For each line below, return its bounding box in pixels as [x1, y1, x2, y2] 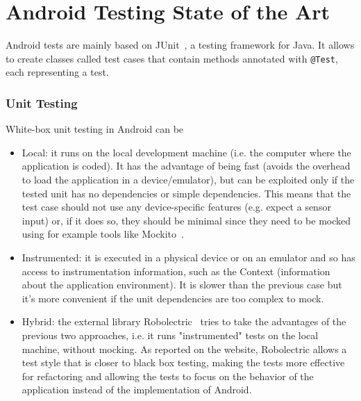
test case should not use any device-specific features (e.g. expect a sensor [22, 199, 331, 214]
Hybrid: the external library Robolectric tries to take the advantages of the [22, 314, 346, 329]
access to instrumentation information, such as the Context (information [22, 263, 330, 278]
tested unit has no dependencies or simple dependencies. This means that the [22, 186, 351, 200]
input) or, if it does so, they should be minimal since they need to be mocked [22, 213, 351, 227]
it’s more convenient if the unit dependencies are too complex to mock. [22, 290, 324, 305]
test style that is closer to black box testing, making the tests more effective [22, 355, 345, 370]
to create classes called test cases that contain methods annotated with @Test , [6, 51, 338, 65]
